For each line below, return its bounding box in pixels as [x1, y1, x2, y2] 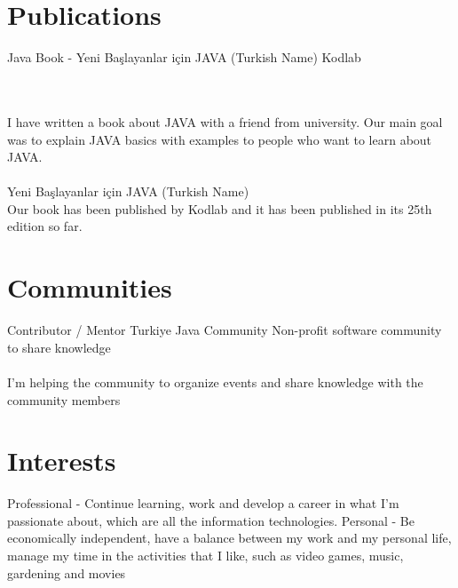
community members [7, 390, 121, 409]
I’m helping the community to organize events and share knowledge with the [7, 372, 423, 391]
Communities [7, 269, 172, 306]
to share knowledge [7, 338, 111, 356]
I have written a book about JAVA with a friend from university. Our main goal [7, 112, 443, 131]
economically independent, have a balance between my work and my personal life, [7, 528, 452, 547]
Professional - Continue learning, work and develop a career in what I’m [7, 494, 399, 513]
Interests [7, 442, 116, 479]
